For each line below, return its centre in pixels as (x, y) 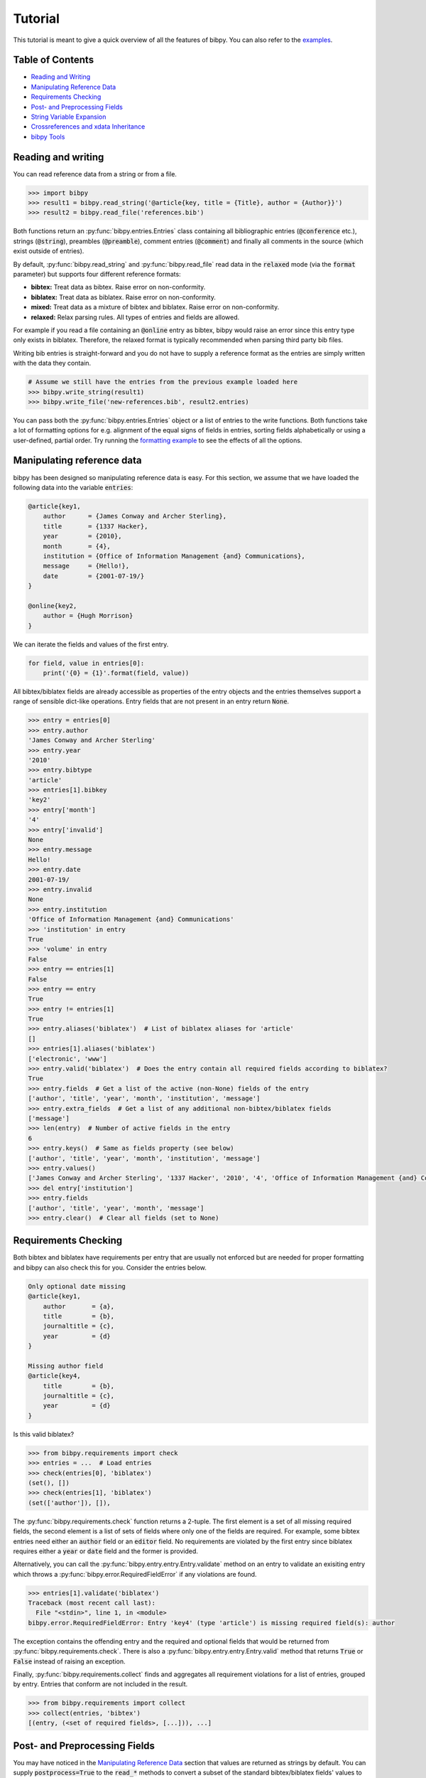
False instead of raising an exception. (69, 1661)
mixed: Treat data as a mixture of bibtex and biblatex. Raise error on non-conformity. (155, 307)
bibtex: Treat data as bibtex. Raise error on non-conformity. (118, 287)
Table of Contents (54, 60)
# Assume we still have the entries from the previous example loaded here (163, 382)
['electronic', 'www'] (67, 1059)
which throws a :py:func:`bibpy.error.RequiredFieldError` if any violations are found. (135, 1574)
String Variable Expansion (69, 117)
